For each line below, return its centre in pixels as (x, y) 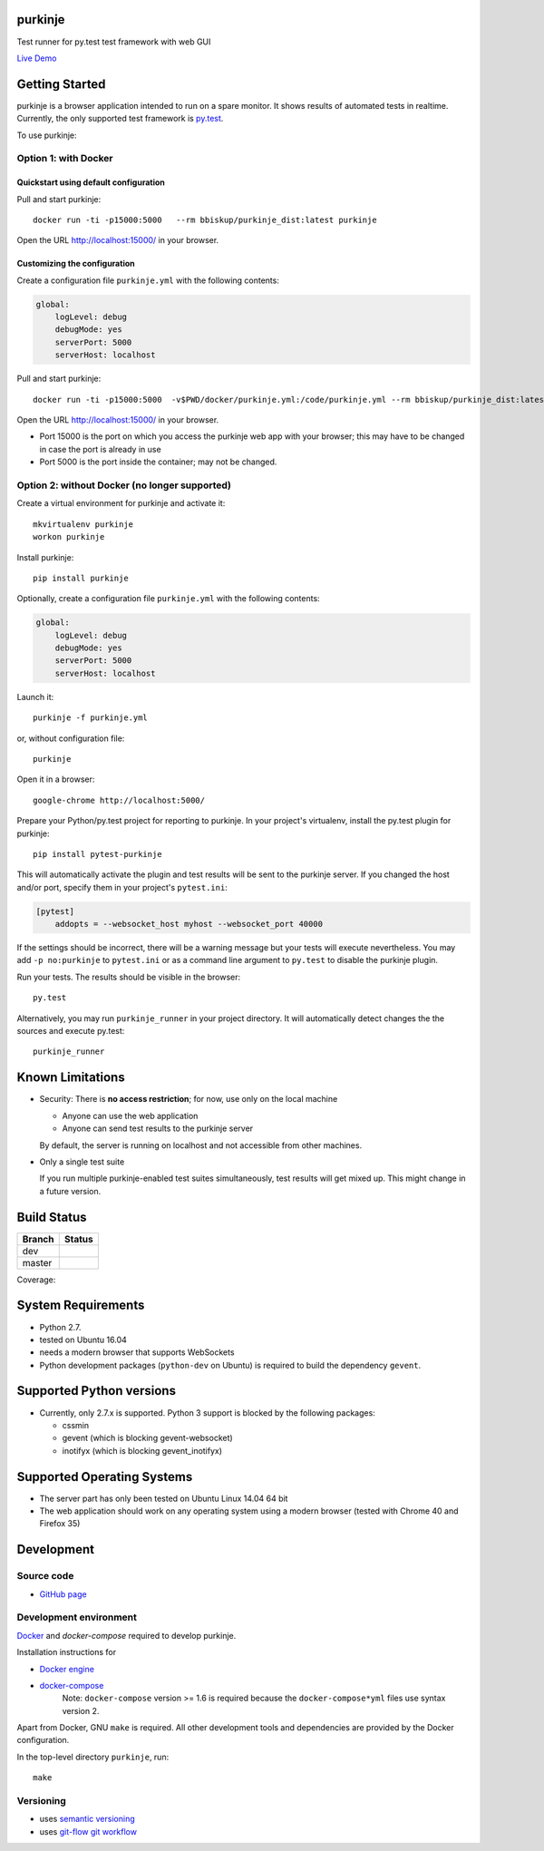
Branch (38, 1239)
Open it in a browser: (56, 779)
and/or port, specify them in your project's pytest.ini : (122, 887)
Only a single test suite (82, 1162)
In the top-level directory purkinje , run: (93, 1757)
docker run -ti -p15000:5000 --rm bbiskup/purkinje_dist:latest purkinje (205, 219)
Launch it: (35, 697)
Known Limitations (71, 1078)
